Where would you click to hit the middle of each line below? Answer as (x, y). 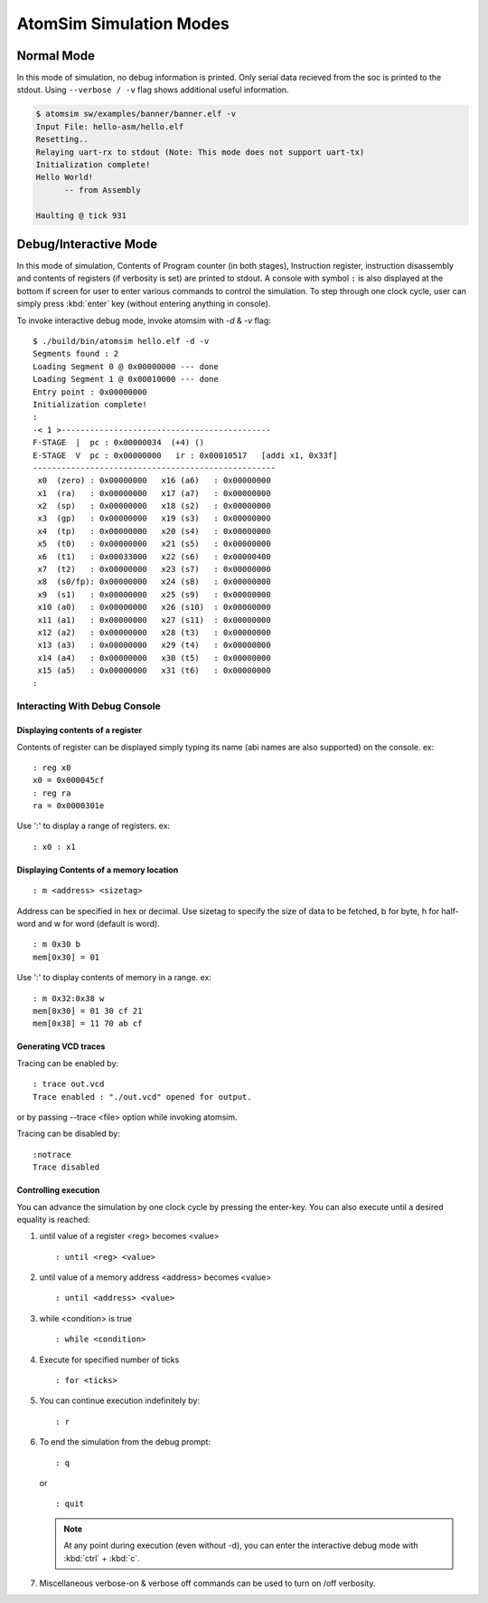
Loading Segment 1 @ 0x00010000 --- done (126, 379)
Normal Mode (56, 56)
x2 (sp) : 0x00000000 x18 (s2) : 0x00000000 (154, 506)
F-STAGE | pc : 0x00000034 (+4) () (119, 443)
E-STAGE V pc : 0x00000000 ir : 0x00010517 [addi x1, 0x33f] (185, 455)
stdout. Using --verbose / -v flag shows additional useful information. (153, 90)
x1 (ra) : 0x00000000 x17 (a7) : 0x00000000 (154, 493)
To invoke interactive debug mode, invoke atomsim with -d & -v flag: (144, 320)
